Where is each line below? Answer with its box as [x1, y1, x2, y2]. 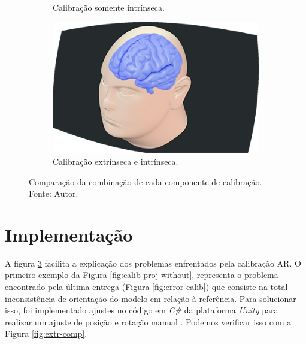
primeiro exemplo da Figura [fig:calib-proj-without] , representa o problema [5, 268, 278, 281]
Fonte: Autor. [29, 187, 78, 200]
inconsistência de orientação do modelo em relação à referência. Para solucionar [5, 292, 296, 304]
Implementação [5, 222, 133, 246]
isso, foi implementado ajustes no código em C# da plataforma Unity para [5, 304, 278, 316]
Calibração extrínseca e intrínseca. [53, 155, 178, 167]
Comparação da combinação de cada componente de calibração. [29, 175, 262, 188]
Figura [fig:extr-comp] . [5, 327, 87, 340]
